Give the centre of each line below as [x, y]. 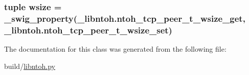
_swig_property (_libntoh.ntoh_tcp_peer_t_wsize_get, [125, 18]
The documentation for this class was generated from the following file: [115, 49]
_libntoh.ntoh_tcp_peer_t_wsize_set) [88, 30]
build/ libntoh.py [30, 66]
